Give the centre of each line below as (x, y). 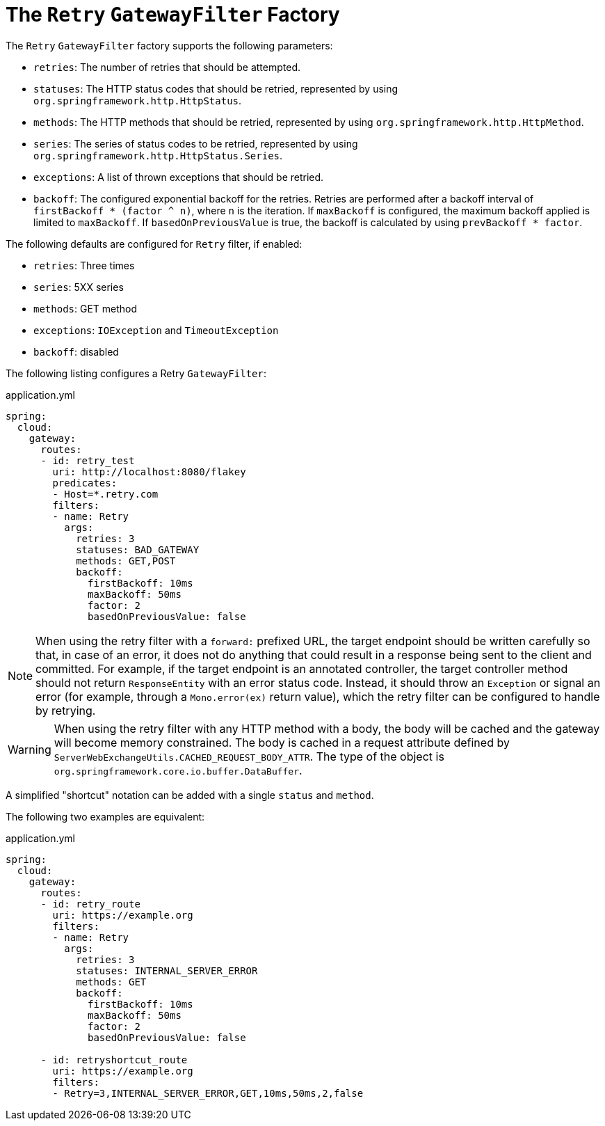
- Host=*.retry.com (105, 494)
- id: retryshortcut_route (114, 1060)
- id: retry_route (90, 904)
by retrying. (66, 710)
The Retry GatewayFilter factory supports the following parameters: (169, 45)
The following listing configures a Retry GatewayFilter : (136, 373)
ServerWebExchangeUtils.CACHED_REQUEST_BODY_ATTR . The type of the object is (249, 756)
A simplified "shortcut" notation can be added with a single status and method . (190, 795)
